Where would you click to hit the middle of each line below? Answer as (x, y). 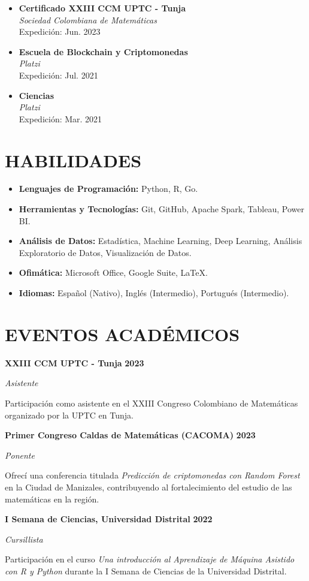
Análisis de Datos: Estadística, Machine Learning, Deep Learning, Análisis (160, 241)
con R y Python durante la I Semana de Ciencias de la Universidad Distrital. (146, 571)
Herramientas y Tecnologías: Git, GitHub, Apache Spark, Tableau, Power (161, 209)
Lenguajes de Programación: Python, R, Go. (108, 189)
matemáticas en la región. (52, 499)
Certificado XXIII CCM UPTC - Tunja (102, 8)
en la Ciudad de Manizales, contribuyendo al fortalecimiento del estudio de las (149, 487)
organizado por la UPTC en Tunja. (69, 415)
